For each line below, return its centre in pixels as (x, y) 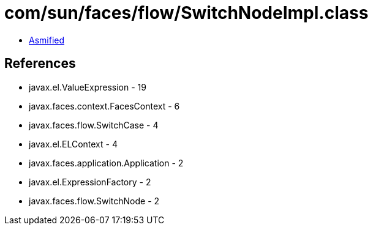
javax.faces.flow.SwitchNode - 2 (94, 201)
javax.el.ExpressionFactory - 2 (90, 182)
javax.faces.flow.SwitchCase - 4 (94, 125)
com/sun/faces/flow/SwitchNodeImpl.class (186, 13)
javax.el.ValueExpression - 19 (88, 87)
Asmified (47, 40)
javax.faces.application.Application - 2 (106, 163)
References (40, 64)
